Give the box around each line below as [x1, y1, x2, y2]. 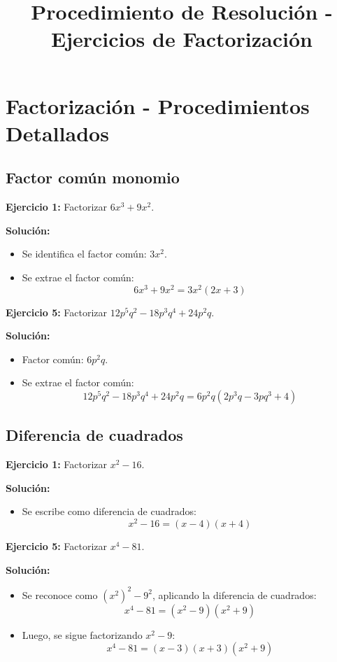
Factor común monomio [6, 167, 180, 188]
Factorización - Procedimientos [6, 91, 310, 120]
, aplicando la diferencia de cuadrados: [152, 587, 317, 602]
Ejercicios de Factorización [51, 24, 313, 53]
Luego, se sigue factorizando [22, 627, 143, 642]
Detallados [6, 118, 109, 147]
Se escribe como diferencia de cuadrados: [22, 504, 196, 519]
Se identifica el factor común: [22, 246, 147, 261]
